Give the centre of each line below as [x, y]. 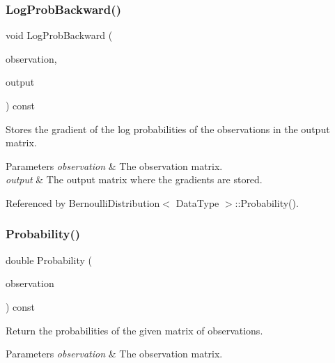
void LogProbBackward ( [59, 35]
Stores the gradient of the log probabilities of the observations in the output [168, 129]
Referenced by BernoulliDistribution [83, 202]
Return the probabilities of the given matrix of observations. [134, 330]
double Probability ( [49, 260]
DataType [197, 202]
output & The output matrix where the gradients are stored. [134, 179]
